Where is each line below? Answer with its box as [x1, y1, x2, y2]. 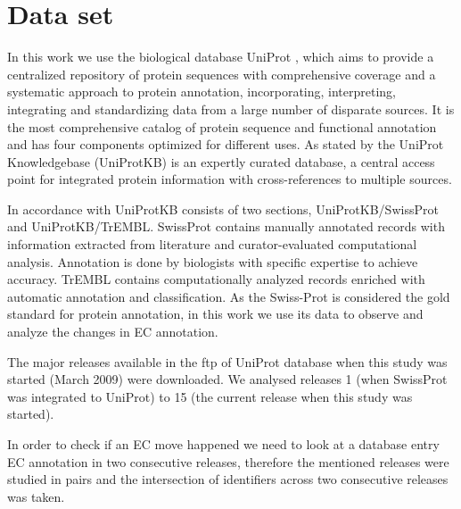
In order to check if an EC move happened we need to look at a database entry [7, 435, 440, 453]
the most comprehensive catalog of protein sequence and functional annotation [7, 117, 437, 136]
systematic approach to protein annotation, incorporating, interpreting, [7, 82, 397, 101]
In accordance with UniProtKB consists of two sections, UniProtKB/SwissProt [7, 199, 439, 218]
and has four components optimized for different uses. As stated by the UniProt [7, 135, 444, 154]
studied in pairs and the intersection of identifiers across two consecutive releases [7, 470, 449, 488]
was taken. [7, 487, 65, 505]
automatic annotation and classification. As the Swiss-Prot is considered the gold [7, 287, 450, 305]
